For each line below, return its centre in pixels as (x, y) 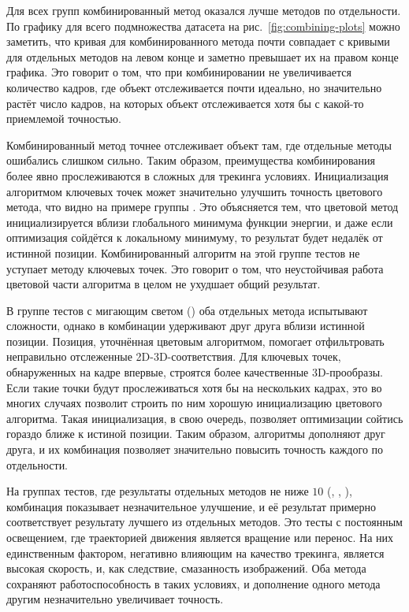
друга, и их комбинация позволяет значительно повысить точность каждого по (195, 449)
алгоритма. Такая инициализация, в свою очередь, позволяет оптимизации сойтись (205, 418)
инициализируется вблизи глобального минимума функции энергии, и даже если (200, 222)
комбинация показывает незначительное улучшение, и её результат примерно (191, 506)
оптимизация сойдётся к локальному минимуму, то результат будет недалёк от (195, 237)
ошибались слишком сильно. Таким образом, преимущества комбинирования (191, 160)
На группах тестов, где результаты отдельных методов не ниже (158, 491)
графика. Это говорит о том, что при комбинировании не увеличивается (179, 72)
